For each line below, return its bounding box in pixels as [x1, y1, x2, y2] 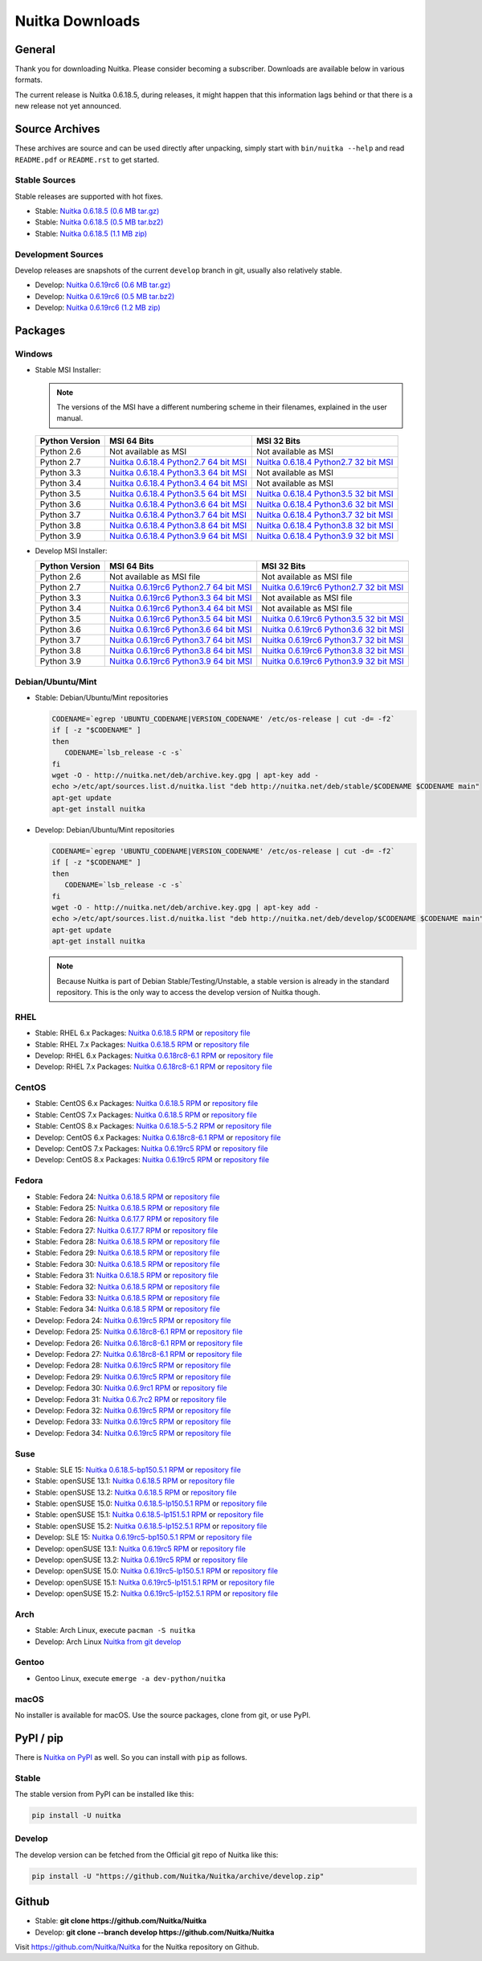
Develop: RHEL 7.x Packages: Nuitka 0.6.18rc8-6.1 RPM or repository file [35, 1062, 272, 1071]
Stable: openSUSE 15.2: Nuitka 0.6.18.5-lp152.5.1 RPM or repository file [35, 1521, 268, 1531]
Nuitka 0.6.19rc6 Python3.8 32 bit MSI [261, 645, 404, 656]
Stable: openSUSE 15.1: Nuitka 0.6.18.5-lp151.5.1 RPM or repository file [35, 1510, 264, 1519]
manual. [56, 413, 84, 423]
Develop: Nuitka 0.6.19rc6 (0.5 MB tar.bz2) [35, 291, 175, 301]
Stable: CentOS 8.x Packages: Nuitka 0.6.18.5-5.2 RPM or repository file [35, 1121, 272, 1131]
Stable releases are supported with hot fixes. [14, 191, 164, 201]
